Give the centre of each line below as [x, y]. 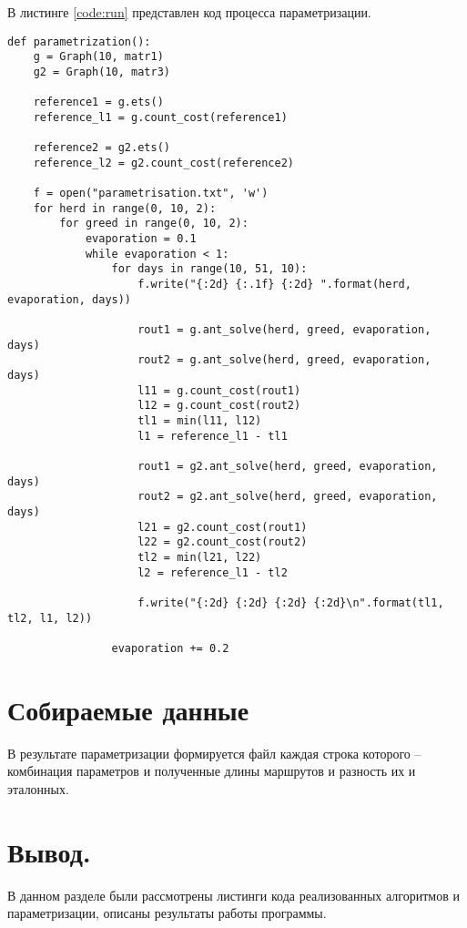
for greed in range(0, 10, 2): [154, 224]
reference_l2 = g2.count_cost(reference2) [163, 163]
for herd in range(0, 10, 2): [125, 208]
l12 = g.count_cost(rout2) [219, 406]
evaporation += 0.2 [170, 648]
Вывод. [49, 851]
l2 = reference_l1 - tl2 [213, 572]
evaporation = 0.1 [141, 239]
